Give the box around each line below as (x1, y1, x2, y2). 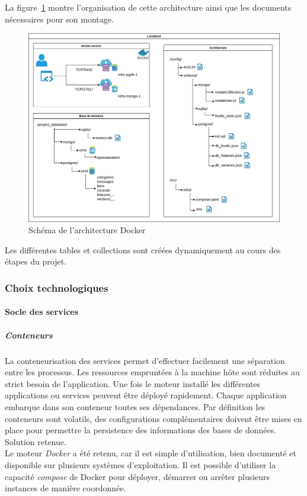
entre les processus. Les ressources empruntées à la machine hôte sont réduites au (5, 366, 300, 378)
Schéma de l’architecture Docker (28, 224, 146, 236)
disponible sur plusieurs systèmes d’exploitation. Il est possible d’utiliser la (5, 458, 276, 471)
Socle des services (5, 305, 79, 318)
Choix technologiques (5, 280, 108, 295)
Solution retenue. (5, 435, 66, 447)
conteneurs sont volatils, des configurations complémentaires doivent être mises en (5, 412, 302, 424)
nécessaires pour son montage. (5, 12, 114, 25)
